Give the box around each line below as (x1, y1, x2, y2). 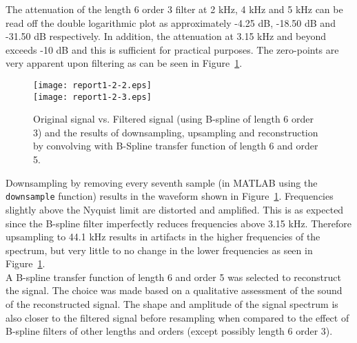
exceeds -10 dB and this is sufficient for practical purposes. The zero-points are (6, 42, 339, 56)
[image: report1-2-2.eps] (33, 80, 152, 90)
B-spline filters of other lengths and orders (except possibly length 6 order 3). (6, 324, 333, 338)
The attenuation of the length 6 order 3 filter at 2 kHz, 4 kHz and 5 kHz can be (6, 2, 343, 16)
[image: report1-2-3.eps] (33, 92, 152, 102)
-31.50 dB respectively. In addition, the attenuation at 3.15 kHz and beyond (6, 29, 327, 43)
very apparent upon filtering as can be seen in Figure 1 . (6, 56, 243, 70)
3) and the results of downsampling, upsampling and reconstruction (33, 125, 318, 139)
